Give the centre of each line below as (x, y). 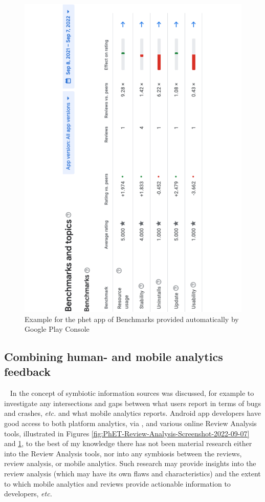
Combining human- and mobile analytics (114, 357)
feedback (27, 372)
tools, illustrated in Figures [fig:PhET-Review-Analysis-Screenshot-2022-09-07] (127, 433)
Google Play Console (57, 329)
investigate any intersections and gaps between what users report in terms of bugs (133, 403)
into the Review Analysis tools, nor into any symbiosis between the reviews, (123, 453)
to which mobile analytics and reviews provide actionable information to (117, 483)
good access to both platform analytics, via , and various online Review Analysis (130, 423)
